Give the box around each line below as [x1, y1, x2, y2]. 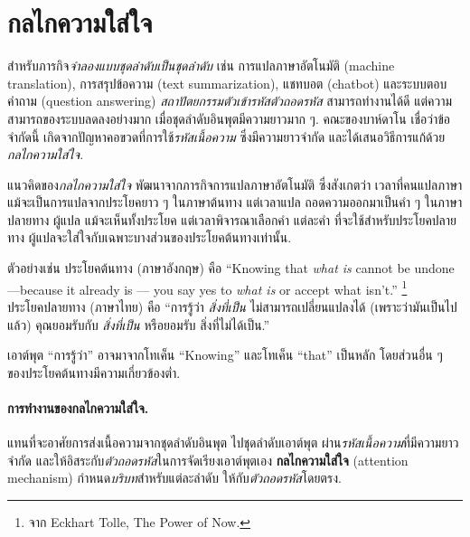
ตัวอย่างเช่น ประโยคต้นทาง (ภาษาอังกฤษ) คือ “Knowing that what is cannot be [7, 259, 410, 278]
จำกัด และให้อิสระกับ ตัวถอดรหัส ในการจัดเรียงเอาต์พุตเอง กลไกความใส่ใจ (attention [7, 450, 409, 469]
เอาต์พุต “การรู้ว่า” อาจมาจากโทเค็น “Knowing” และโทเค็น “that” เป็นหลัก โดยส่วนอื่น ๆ [7, 345, 443, 364]
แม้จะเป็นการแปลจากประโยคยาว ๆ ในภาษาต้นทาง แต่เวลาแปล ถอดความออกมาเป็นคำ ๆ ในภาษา [7, 193, 463, 212]
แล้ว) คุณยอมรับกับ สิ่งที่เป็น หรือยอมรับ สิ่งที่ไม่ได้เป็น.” [7, 315, 270, 334]
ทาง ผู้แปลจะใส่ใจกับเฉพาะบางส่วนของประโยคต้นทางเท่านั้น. [7, 228, 292, 247]
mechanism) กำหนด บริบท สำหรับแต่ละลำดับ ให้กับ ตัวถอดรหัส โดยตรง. [7, 468, 342, 487]
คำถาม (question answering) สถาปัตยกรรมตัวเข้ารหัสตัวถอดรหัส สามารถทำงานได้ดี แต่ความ [7, 91, 453, 110]
